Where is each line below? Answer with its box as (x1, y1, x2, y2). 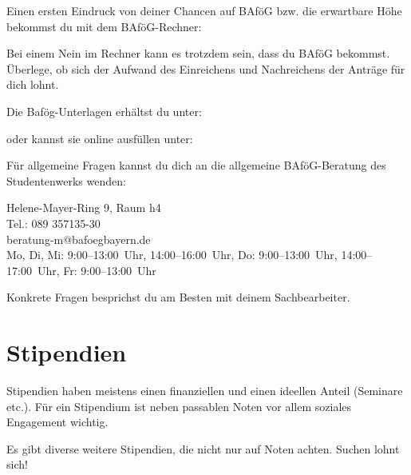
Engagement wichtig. (6, 413, 109, 430)
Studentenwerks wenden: (6, 172, 126, 189)
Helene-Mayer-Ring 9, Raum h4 (6, 199, 161, 216)
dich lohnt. (6, 76, 59, 93)
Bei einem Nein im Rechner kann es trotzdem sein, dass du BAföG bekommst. (6, 45, 390, 62)
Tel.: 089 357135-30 (6, 214, 101, 231)
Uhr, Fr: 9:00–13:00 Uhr (37, 261, 156, 278)
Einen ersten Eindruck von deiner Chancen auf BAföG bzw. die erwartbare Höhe (6, 2, 402, 18)
